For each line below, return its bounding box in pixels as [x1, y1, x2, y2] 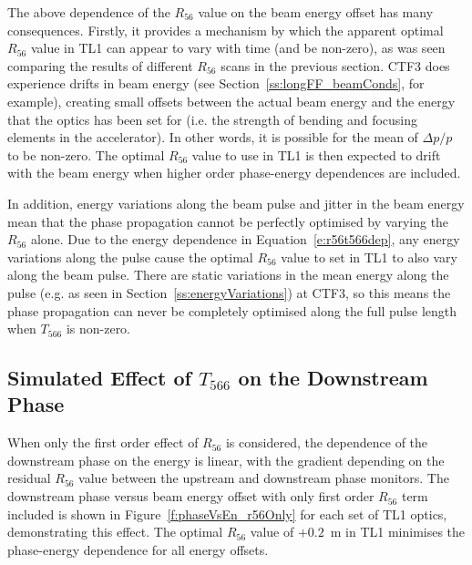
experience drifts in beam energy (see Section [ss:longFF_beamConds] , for [7, 74, 425, 93]
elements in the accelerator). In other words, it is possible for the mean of [7, 128, 418, 147]
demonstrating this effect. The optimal [7, 522, 223, 541]
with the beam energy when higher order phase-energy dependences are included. [7, 163, 461, 182]
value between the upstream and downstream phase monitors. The [78, 468, 449, 488]
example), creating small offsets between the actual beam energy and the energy [7, 91, 456, 110]
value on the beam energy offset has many [198, 3, 434, 21]
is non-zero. [66, 319, 131, 338]
